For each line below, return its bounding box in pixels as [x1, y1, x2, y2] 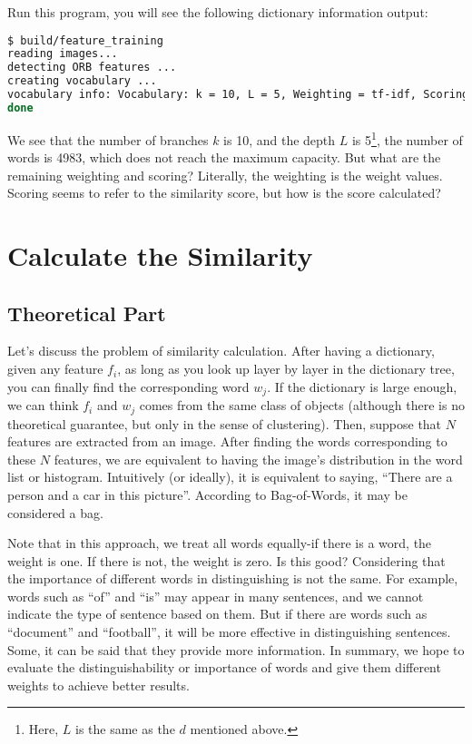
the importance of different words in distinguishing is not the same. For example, [7, 569, 458, 588]
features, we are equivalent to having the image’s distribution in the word [54, 449, 463, 468]
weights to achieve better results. [7, 675, 190, 694]
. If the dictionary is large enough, [267, 377, 457, 396]
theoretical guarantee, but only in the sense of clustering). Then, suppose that [7, 414, 442, 433]
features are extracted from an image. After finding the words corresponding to [7, 432, 447, 451]
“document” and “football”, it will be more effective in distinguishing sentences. [7, 622, 451, 641]
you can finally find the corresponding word [7, 377, 250, 396]
